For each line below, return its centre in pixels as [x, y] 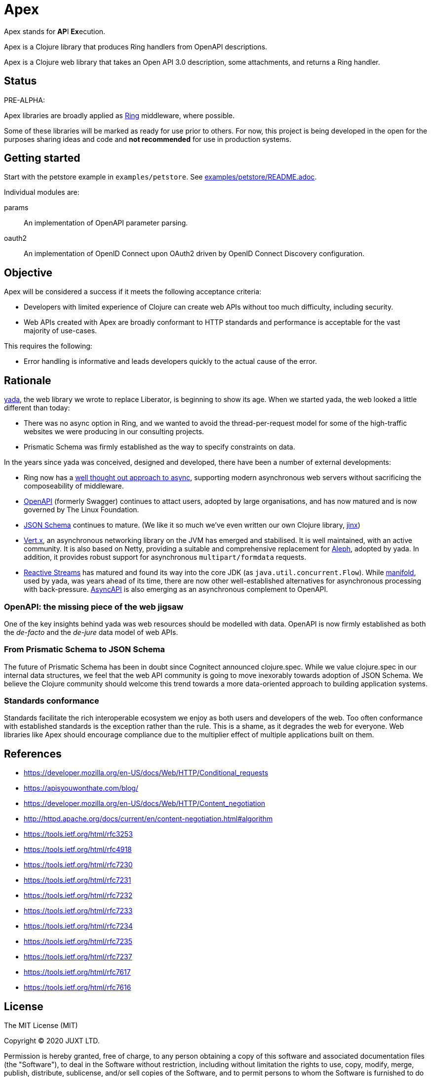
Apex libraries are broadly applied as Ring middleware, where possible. [119, 115]
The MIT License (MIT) [41, 1026]
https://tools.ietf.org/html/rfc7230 [78, 865]
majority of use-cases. [60, 331]
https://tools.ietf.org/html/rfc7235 [78, 942]
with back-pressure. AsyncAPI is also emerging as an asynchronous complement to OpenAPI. [176, 589]
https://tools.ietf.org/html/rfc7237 [78, 957]
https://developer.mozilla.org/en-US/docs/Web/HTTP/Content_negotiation [145, 804]
